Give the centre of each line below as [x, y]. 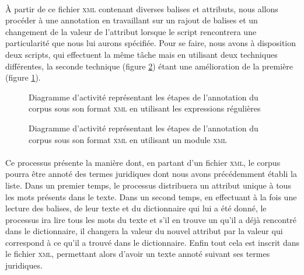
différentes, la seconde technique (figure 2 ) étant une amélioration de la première [149, 66]
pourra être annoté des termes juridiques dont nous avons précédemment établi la [151, 174]
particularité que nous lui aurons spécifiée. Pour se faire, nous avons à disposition [151, 43]
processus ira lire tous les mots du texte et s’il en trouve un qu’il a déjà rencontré [151, 219]
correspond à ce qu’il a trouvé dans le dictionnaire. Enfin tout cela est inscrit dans [153, 242]
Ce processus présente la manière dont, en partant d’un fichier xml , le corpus [143, 162]
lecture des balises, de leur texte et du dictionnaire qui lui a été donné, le [136, 208]
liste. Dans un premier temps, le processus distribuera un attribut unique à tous [148, 185]
